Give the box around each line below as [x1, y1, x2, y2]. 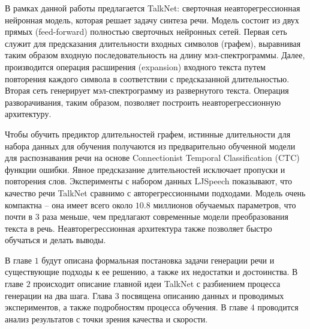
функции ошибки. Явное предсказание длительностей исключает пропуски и [5, 163, 285, 175]
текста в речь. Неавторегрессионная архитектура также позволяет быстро [5, 222, 272, 234]
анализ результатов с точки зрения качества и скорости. [5, 312, 208, 325]
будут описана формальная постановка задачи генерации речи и [41, 253, 275, 266]
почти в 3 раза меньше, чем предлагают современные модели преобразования [5, 210, 288, 223]
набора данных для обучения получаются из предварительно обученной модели [5, 139, 296, 152]
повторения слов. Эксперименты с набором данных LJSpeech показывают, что [5, 175, 292, 187]
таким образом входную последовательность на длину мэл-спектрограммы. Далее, [5, 49, 305, 61]
